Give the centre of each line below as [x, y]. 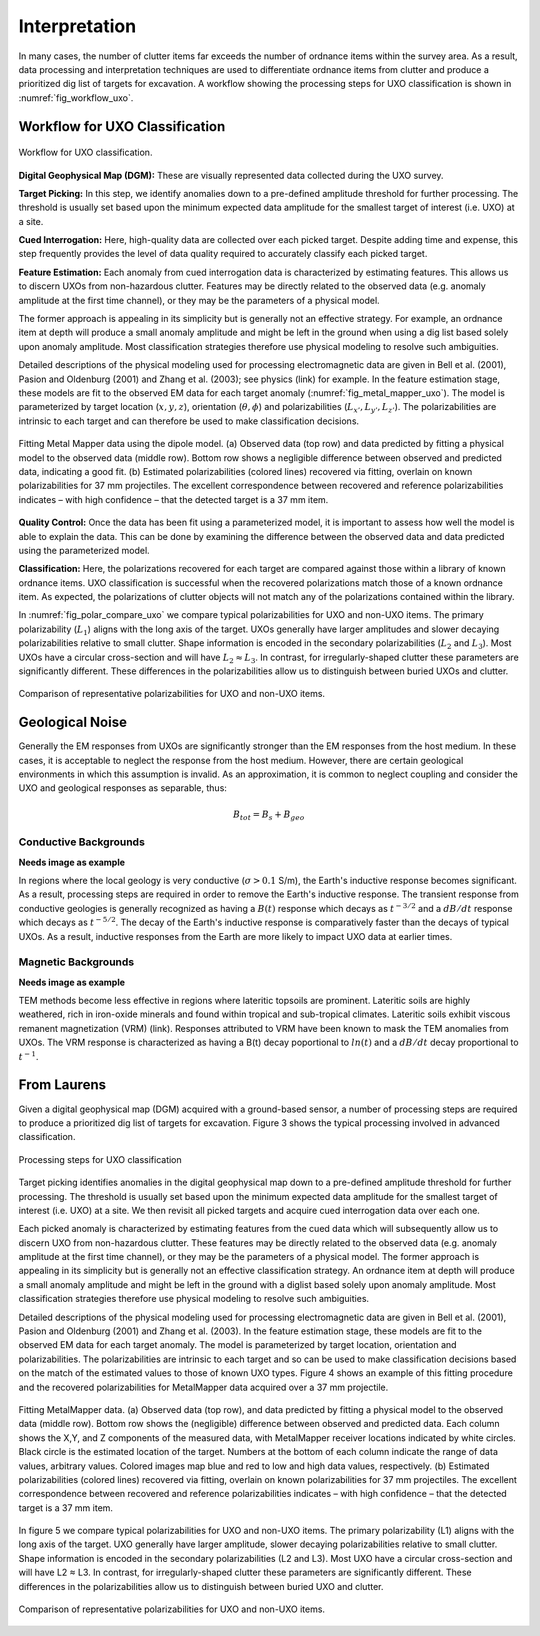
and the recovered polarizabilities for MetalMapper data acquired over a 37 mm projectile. [203, 1387]
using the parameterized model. [84, 550]
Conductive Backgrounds [81, 842]
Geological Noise [72, 722]
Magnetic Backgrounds [76, 962]
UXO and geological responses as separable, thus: [122, 788]
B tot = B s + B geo [268, 815]
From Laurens [62, 1085]
